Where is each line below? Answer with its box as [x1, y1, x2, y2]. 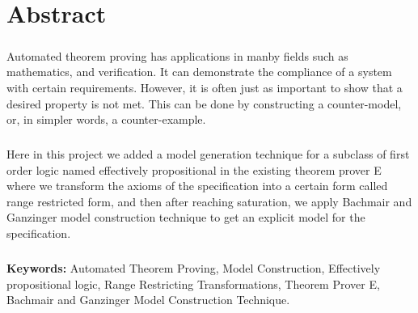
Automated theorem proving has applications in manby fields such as [6, 47, 348, 64]
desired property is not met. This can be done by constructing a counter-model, [6, 95, 402, 112]
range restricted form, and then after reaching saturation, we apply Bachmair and [6, 192, 412, 209]
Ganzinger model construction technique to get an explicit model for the [6, 209, 365, 226]
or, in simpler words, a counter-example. [6, 111, 206, 128]
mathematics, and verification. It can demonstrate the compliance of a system [6, 63, 392, 80]
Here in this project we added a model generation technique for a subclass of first [6, 146, 410, 163]
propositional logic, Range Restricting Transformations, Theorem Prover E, [6, 275, 380, 292]
